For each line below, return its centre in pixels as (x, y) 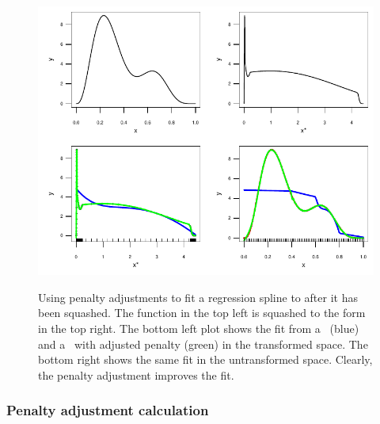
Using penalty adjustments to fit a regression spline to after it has (198, 297)
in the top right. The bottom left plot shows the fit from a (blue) (199, 328)
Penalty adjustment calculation (108, 410)
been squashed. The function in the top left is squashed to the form (202, 313)
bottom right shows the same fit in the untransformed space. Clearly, (205, 359)
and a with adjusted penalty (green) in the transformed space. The (203, 344)
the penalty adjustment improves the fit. (136, 374)
